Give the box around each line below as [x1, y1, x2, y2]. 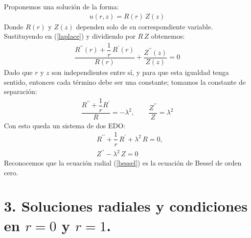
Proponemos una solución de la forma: [4, 1, 119, 11]
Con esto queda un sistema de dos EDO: [4, 120, 126, 130]
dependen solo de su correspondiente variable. [76, 21, 213, 31]
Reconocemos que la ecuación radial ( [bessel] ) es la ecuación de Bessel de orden [4, 158, 242, 168]
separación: [4, 86, 37, 96]
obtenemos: [151, 31, 185, 41]
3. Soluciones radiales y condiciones [4, 196, 248, 216]
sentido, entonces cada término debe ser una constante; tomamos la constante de [4, 76, 246, 87]
